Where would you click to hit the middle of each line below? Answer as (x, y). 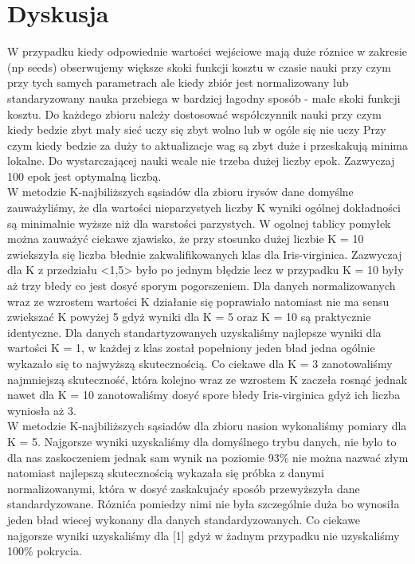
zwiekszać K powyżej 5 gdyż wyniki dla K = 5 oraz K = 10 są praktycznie (189, 317)
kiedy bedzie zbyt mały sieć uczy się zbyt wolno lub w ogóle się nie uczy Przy (197, 129)
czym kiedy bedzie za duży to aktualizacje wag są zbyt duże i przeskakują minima (207, 145)
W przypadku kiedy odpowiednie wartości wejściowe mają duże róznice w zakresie (207, 51)
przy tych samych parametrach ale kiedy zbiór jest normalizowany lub (178, 82)
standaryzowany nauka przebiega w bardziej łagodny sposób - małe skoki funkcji (204, 98)
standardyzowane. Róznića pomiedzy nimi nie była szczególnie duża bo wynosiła (204, 504)
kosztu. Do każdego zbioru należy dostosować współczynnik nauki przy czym (194, 114)
